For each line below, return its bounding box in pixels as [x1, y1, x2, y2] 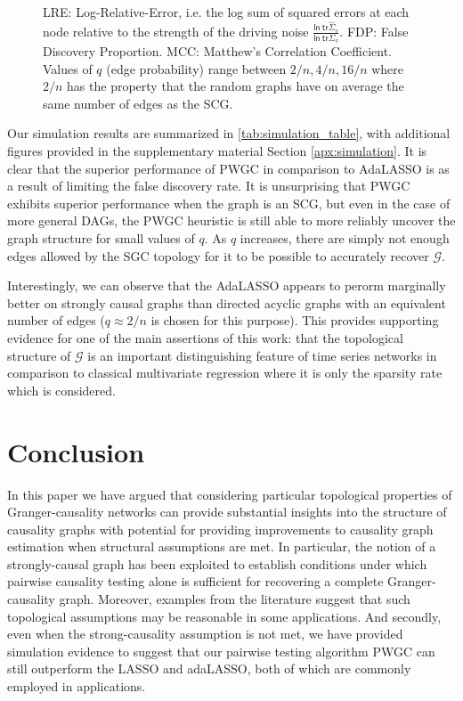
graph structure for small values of [7, 229, 195, 248]
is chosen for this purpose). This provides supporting [150, 311, 439, 330]
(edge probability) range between [106, 59, 287, 77]
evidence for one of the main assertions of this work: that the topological [7, 329, 403, 347]
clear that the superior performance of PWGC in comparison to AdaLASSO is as [7, 159, 450, 177]
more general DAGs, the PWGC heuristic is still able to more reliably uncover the [7, 211, 456, 230]
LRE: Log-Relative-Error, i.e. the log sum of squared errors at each [43, 3, 410, 20]
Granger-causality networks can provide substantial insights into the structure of [7, 502, 447, 521]
